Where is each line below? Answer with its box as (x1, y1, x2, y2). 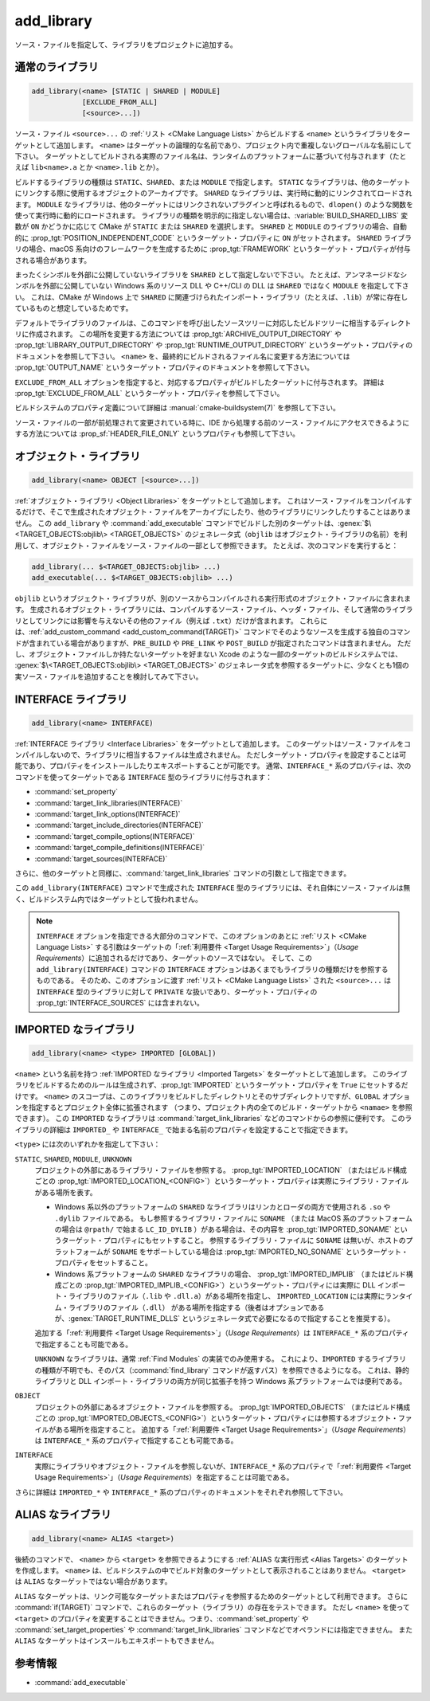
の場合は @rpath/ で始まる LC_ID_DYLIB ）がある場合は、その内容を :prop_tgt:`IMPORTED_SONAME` (54, 1224, 392, 1234)
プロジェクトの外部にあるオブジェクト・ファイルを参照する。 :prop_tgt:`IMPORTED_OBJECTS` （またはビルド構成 (34, 1402, 410, 1412)
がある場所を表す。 (34, 1187, 97, 1197)
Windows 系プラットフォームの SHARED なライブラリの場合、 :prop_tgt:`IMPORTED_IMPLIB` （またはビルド (54, 1269, 406, 1279)
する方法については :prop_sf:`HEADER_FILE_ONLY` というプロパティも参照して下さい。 (14, 429, 300, 438)
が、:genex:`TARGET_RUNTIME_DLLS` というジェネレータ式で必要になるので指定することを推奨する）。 (54, 1314, 395, 1323)
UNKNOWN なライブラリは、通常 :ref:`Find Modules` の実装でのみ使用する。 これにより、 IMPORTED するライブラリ (34, 1354, 407, 1364)
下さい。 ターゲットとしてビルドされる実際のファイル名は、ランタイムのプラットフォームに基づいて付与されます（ (14, 151, 393, 161)
